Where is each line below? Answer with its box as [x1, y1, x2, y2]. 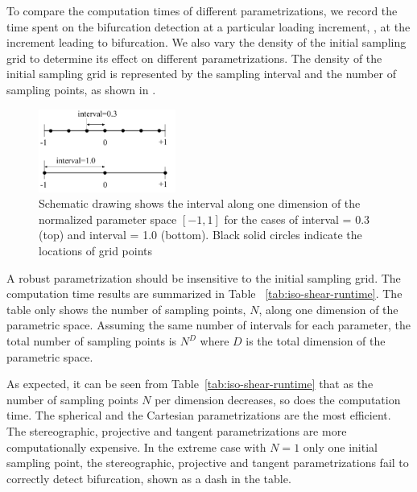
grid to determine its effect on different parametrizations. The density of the [6, 49, 382, 66]
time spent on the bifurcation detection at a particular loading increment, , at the [6, 18, 411, 35]
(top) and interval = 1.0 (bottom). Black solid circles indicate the [39, 226, 362, 243]
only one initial [303, 438, 378, 455]
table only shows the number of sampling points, [6, 300, 246, 317]
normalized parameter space [39, 210, 177, 227]
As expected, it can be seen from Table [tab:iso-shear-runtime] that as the [6, 375, 374, 392]
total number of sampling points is [6, 333, 177, 349]
